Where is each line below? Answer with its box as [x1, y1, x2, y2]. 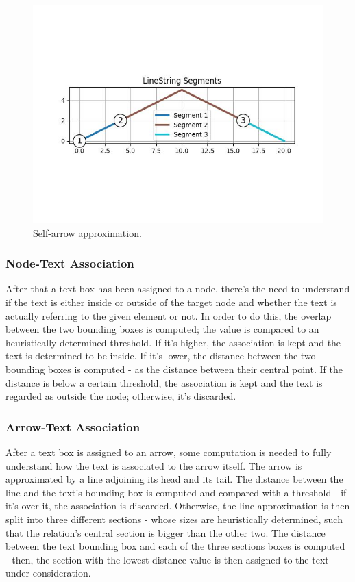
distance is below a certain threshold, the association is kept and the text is [5, 375, 323, 390]
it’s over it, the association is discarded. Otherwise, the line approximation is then [5, 498, 350, 513]
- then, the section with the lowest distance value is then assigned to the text [5, 552, 329, 566]
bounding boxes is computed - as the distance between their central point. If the [5, 362, 343, 376]
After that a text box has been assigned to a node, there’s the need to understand [5, 281, 350, 296]
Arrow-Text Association [5, 418, 140, 435]
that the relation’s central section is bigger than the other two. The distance [5, 525, 326, 540]
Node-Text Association [5, 255, 134, 272]
